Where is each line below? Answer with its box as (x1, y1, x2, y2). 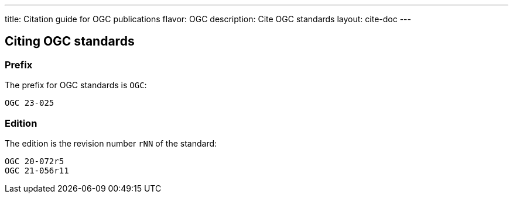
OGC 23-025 (5, 98, 54, 108)
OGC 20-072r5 (5, 156, 64, 166)
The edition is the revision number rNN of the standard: (5, 138, 217, 148)
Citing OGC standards (5, 34, 135, 49)
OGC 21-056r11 (5, 165, 69, 175)
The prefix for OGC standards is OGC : (5, 80, 147, 91)
